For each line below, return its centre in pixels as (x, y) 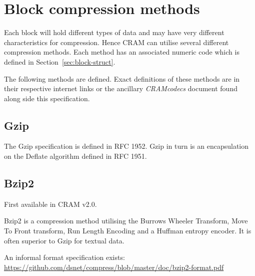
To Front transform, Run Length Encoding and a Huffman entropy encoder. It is (128, 231)
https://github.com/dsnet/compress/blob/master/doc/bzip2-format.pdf (114, 267)
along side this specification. (47, 98)
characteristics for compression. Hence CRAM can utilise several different (116, 42)
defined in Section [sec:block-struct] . (60, 61)
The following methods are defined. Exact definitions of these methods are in (122, 78)
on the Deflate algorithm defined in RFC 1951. (75, 156)
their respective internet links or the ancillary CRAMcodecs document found (121, 88)
